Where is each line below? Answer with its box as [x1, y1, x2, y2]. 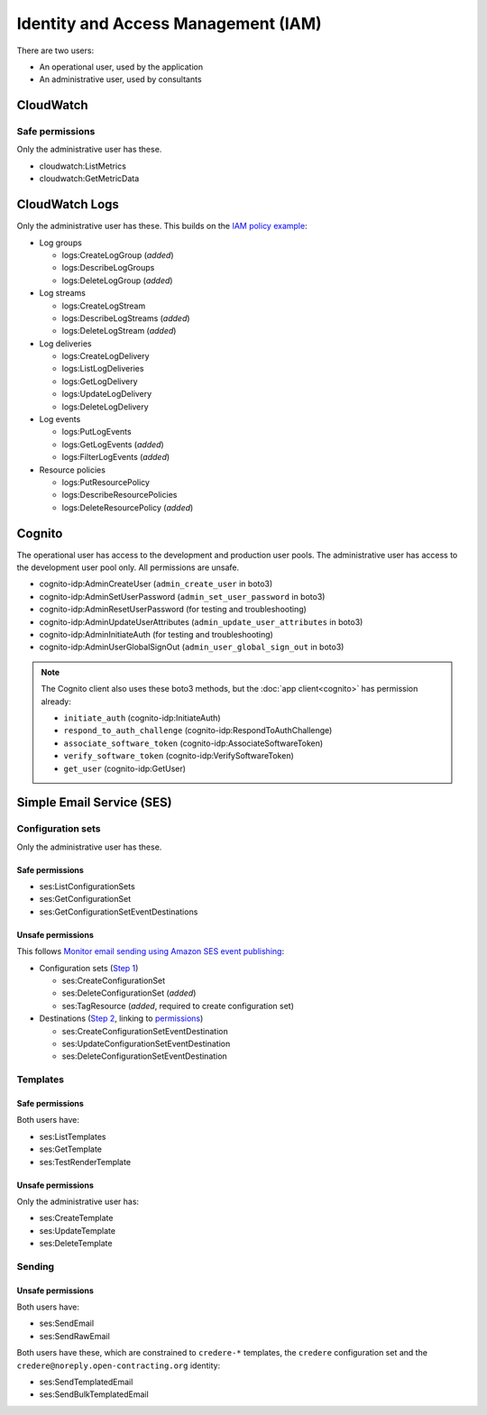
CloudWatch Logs [16, 197, 119, 212]
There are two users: [16, 45, 95, 56]
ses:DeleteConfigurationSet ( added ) [61, 988, 197, 998]
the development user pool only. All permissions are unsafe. [16, 562, 240, 573]
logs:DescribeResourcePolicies [61, 490, 178, 501]
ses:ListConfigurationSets [39, 881, 135, 892]
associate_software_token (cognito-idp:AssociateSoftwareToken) [63, 738, 324, 749]
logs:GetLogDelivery [61, 375, 139, 387]
